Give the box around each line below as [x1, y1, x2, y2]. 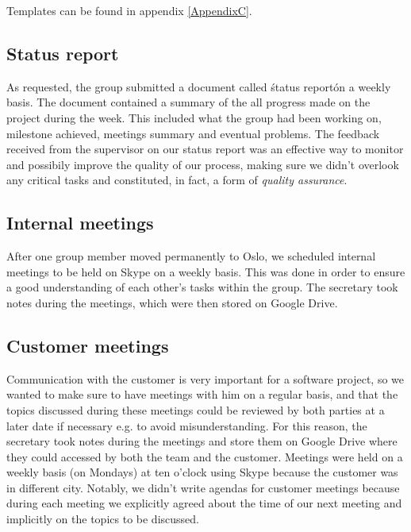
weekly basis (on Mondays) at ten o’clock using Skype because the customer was [6, 464, 398, 480]
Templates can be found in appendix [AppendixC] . [6, 2, 252, 18]
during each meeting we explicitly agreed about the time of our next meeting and [6, 495, 402, 511]
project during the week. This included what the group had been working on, [6, 109, 382, 125]
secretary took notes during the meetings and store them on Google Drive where [6, 433, 398, 449]
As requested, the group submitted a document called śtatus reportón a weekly [6, 78, 391, 94]
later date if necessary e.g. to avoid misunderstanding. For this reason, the [6, 417, 367, 434]
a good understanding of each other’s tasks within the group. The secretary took [6, 279, 398, 295]
